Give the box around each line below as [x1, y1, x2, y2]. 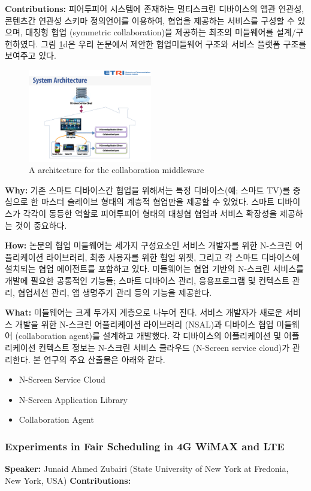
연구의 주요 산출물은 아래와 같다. [43, 353, 165, 365]
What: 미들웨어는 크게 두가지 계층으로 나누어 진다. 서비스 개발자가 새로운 [5, 306, 283, 319]
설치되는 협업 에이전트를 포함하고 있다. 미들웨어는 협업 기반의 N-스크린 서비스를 [5, 262, 304, 275]
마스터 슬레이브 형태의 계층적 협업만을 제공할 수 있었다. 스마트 [41, 195, 274, 208]
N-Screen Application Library [19, 393, 128, 405]
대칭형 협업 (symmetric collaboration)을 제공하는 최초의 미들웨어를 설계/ [25, 26, 296, 38]
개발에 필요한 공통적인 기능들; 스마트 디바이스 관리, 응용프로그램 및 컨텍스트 [5, 274, 289, 286]
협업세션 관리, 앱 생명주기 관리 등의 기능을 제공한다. [17, 286, 212, 298]
